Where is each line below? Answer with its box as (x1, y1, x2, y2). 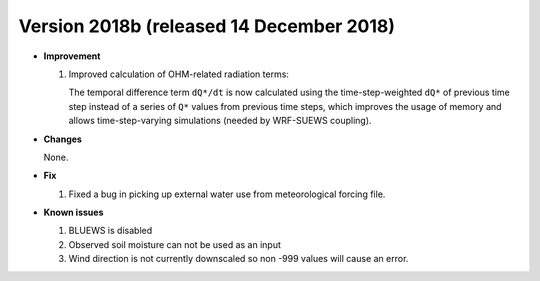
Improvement (43, 50, 101, 62)
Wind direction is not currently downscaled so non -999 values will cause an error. (68, 253, 409, 265)
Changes (43, 133, 82, 145)
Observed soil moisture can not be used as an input (68, 238, 282, 250)
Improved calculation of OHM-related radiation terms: (68, 68, 290, 80)
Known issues (43, 206, 104, 219)
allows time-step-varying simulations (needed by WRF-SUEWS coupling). (68, 115, 372, 127)
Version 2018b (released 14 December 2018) (18, 15, 395, 37)
